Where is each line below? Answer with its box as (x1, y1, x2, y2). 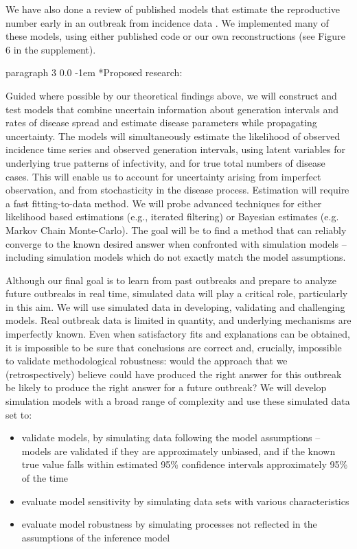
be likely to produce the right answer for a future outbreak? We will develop (5, 380, 327, 395)
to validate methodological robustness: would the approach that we (5, 353, 288, 368)
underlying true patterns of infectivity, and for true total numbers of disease (5, 155, 325, 170)
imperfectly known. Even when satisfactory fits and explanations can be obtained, (5, 327, 350, 341)
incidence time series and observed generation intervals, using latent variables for (5, 142, 345, 156)
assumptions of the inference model (21, 530, 170, 544)
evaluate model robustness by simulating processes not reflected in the (21, 517, 317, 531)
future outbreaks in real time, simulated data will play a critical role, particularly (5, 286, 348, 301)
